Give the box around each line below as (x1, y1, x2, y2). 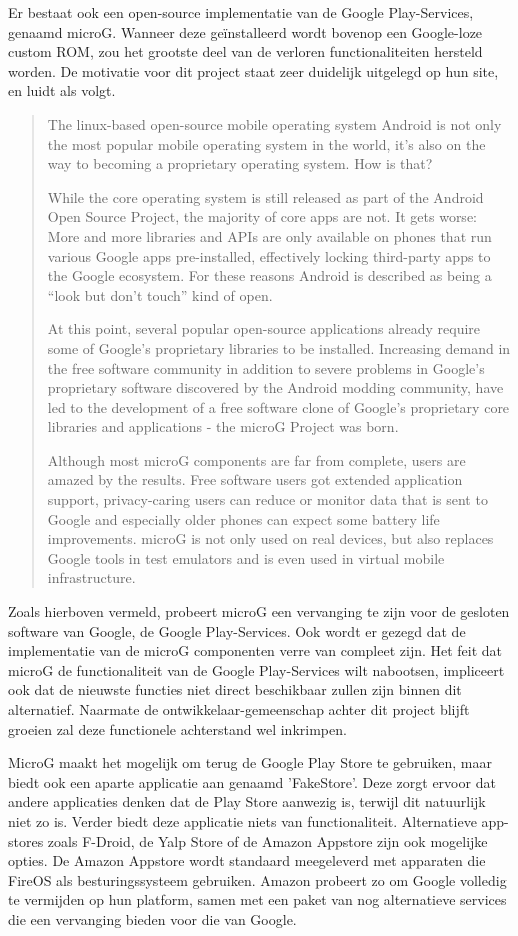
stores (8, 830, 44, 851)
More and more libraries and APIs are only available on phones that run (47, 225, 492, 246)
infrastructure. (47, 567, 136, 588)
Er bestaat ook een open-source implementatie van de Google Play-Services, (8, 2, 474, 22)
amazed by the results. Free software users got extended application (47, 469, 463, 490)
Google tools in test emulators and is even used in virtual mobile (47, 547, 445, 568)
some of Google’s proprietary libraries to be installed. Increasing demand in (47, 337, 511, 358)
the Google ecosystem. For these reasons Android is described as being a (47, 265, 492, 286)
